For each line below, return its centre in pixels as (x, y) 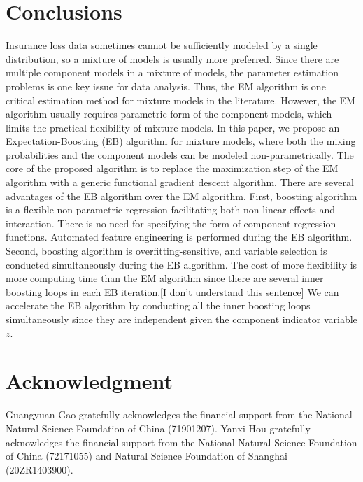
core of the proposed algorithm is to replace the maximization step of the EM (172, 168)
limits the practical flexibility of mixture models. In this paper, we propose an (173, 127)
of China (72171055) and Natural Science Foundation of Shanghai (147, 456)
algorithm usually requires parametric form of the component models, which (169, 114)
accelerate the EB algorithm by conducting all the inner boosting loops (158, 305)
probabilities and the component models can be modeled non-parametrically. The (180, 154)
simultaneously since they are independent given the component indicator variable (181, 319)
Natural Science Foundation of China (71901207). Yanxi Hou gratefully (158, 428)
